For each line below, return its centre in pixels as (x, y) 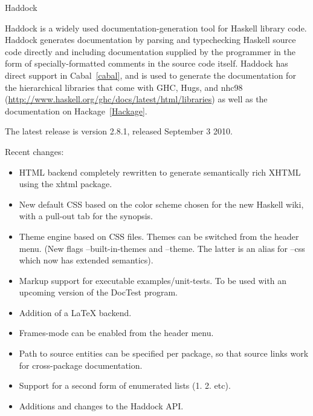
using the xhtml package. (66, 184)
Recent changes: (34, 151)
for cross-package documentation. (81, 365)
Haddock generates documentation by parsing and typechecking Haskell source (150, 40)
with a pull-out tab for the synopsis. (86, 216)
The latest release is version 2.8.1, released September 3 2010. (119, 131)
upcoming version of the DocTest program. (98, 292)
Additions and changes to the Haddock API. (101, 405)
